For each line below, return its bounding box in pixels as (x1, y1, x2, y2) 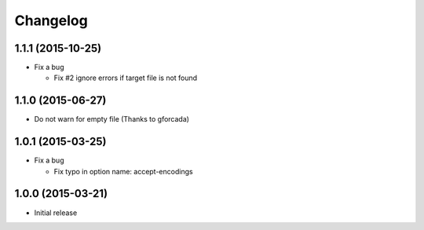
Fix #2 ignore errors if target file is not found (53, 73, 198, 82)
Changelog (14, 12, 88, 29)
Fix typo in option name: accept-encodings (53, 166, 193, 176)
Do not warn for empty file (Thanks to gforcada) (34, 115, 190, 124)
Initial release (34, 208, 78, 217)
